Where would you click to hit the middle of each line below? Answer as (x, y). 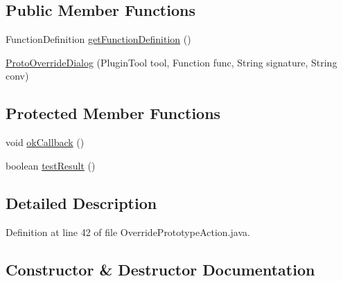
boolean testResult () (51, 165)
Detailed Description (81, 202)
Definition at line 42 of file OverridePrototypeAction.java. (128, 232)
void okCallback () (45, 142)
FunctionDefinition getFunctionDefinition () (98, 39)
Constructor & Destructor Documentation (160, 269)
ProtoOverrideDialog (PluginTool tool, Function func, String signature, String (171, 62)
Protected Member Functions (113, 113)
